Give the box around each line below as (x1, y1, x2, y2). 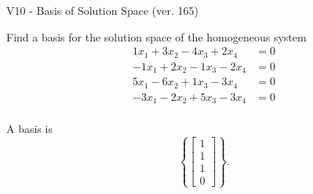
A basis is (6, 120, 53, 137)
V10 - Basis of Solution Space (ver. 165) (6, 2, 198, 18)
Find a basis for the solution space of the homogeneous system (6, 28, 307, 45)
